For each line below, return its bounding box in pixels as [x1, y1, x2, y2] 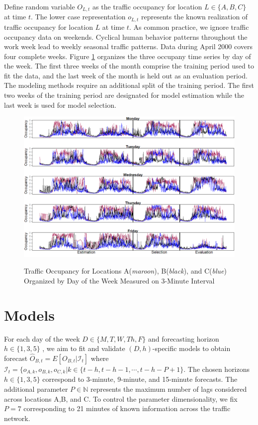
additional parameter [4, 384, 68, 394]
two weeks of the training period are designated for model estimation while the [4, 90, 244, 100]
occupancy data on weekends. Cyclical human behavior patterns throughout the [4, 31, 248, 42]
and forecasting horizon [148, 333, 219, 344]
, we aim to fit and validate [42, 343, 125, 354]
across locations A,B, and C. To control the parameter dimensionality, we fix [4, 393, 238, 404]
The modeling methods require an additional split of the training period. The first [4, 80, 254, 90]
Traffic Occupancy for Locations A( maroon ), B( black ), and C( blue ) [24, 266, 227, 276]
